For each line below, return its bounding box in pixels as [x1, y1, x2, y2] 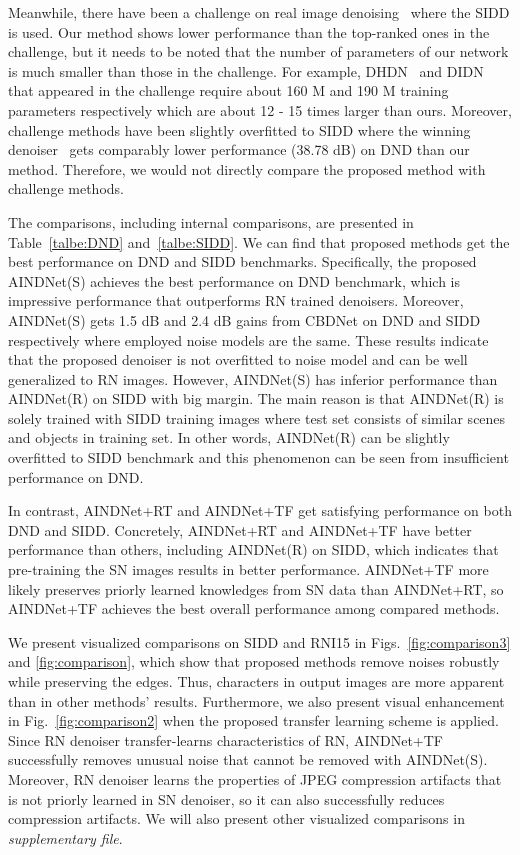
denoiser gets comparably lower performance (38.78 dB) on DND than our [8, 139, 470, 160]
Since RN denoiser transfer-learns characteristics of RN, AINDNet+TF [8, 729, 443, 750]
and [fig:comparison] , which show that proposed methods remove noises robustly [8, 651, 500, 672]
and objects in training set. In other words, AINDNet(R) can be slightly [8, 427, 450, 448]
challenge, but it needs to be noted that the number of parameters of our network [8, 41, 509, 62]
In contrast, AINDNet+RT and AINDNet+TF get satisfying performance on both [8, 500, 512, 521]
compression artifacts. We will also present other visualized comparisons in [8, 808, 465, 829]
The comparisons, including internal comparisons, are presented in [8, 211, 414, 232]
